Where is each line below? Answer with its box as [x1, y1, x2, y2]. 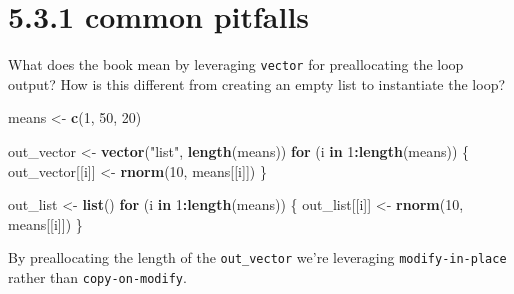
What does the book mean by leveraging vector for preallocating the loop [8, 54, 464, 75]
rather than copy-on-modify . [8, 267, 187, 287]
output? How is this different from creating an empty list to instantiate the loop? [8, 73, 506, 94]
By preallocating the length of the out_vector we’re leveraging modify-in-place [8, 247, 507, 268]
